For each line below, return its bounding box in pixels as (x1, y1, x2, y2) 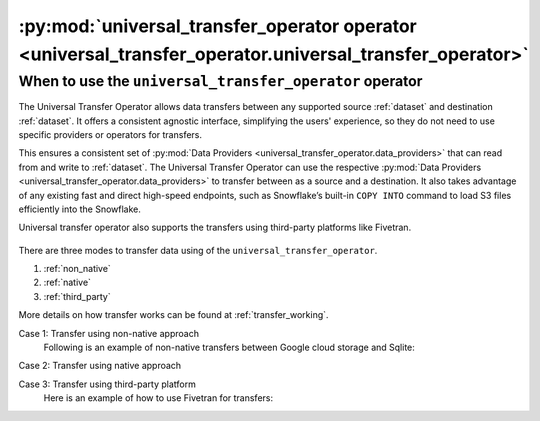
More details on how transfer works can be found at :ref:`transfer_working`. (18, 309, 329, 321)
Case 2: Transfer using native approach (18, 360, 182, 372)
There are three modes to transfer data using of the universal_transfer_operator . (18, 244, 378, 256)
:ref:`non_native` (43, 263, 112, 275)
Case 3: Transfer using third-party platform (18, 378, 197, 390)
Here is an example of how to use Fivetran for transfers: (43, 392, 274, 404)
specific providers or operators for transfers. (18, 128, 203, 140)
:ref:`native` (43, 276, 92, 289)
